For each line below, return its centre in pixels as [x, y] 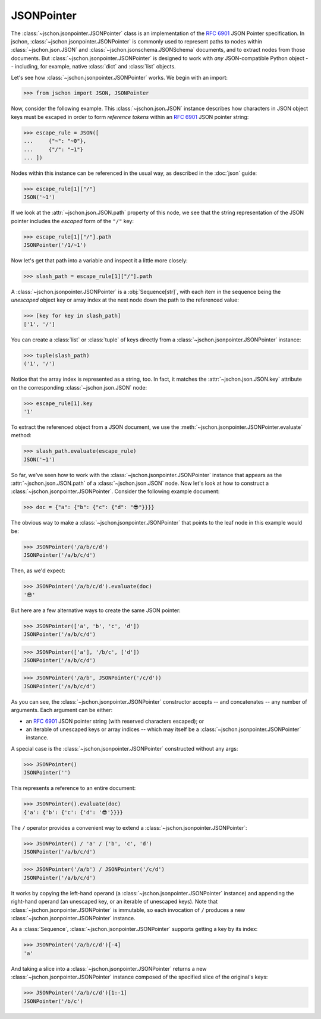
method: [21, 435]
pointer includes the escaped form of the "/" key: [72, 221]
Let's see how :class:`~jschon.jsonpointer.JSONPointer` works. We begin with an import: [119, 77]
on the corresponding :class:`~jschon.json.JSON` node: [79, 387]
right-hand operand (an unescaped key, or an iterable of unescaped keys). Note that [114, 902]
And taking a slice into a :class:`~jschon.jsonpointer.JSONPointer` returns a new [109, 968]
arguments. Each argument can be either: [62, 710]
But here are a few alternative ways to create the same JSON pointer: [96, 610]
